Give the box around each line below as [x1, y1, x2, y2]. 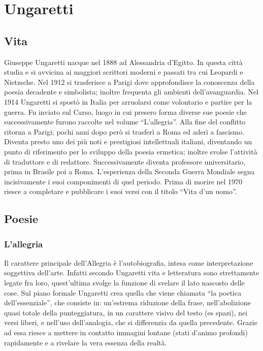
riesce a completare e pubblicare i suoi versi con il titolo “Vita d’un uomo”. [4, 186, 237, 197]
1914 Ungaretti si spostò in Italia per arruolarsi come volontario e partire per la [4, 96, 252, 107]
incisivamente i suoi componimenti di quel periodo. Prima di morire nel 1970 [4, 176, 243, 186]
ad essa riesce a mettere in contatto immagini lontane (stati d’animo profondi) [4, 327, 248, 338]
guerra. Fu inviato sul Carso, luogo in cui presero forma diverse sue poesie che [4, 106, 247, 117]
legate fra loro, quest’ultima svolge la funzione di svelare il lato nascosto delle [4, 277, 245, 288]
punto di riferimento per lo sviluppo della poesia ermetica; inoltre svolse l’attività [4, 146, 257, 156]
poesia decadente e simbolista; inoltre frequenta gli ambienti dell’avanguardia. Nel [4, 86, 258, 97]
